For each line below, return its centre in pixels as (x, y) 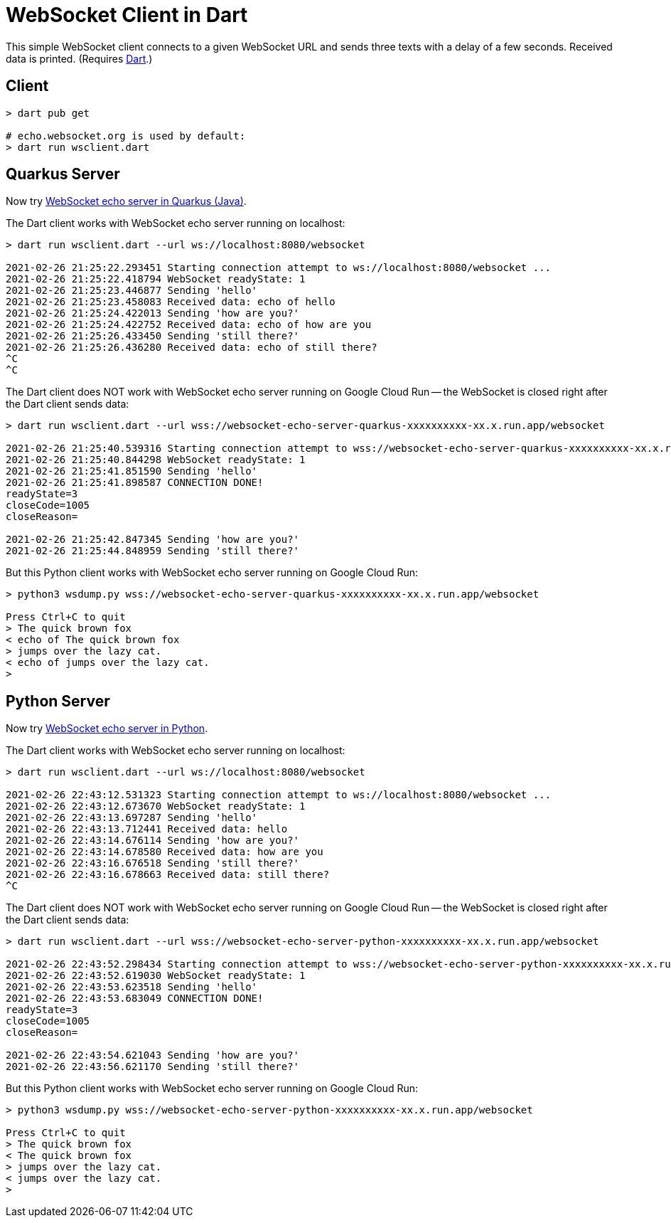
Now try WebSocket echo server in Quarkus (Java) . (126, 201)
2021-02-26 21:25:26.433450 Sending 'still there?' (153, 336)
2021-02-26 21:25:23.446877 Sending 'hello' (132, 291)
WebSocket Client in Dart (127, 15)
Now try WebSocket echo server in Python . (107, 729)
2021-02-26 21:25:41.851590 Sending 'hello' (132, 471)
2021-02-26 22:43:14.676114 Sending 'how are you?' (153, 841)
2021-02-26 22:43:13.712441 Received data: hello (147, 829)
